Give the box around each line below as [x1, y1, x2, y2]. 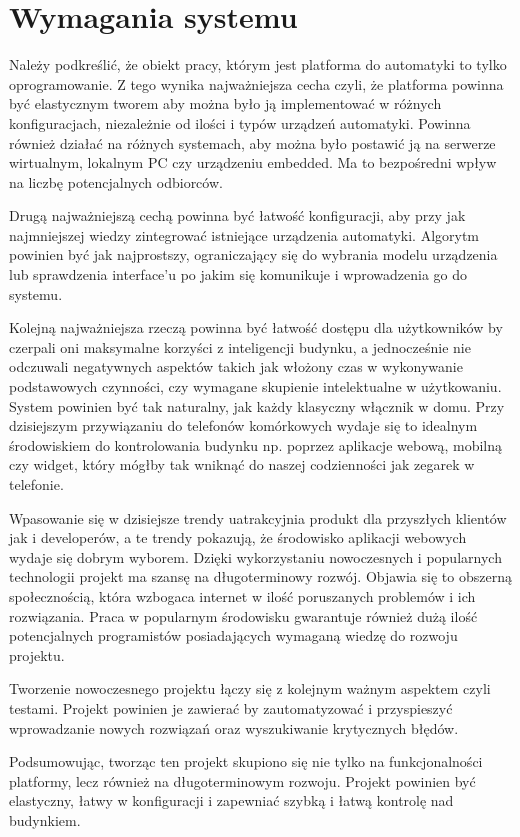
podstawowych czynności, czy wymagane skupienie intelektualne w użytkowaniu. [9, 376, 502, 397]
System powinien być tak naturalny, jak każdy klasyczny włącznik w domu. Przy [9, 395, 505, 416]
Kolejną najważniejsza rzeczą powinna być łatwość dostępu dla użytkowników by [9, 317, 503, 338]
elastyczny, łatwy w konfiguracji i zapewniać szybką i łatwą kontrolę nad [9, 790, 454, 811]
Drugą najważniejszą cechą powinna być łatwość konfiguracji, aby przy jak [9, 205, 466, 226]
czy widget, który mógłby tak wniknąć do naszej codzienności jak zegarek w [9, 454, 475, 475]
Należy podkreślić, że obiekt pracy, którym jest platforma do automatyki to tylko [9, 54, 507, 75]
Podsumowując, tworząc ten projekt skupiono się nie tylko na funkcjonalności [9, 751, 483, 772]
